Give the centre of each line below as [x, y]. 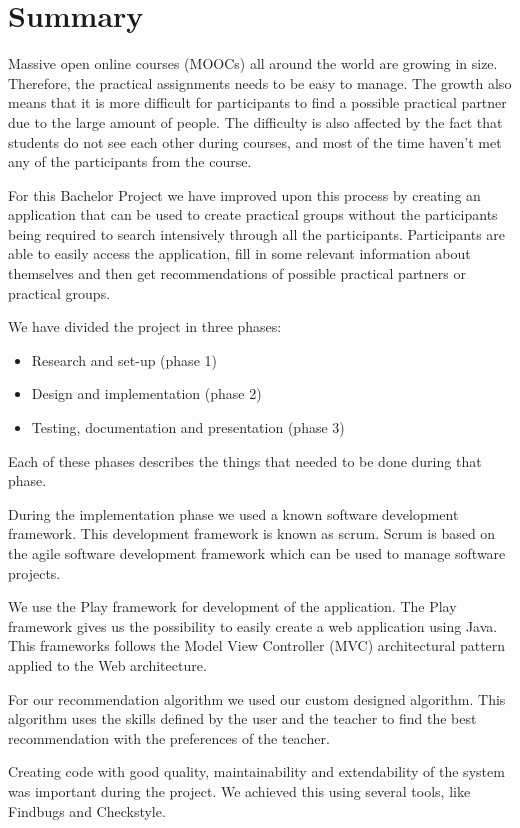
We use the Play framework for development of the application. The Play [232, 606]
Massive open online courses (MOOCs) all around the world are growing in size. [253, 63]
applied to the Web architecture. [107, 664]
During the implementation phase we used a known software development [233, 513]
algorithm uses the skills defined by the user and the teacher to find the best [242, 718]
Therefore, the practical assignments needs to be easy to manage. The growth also [260, 82]
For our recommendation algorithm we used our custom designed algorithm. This [257, 698]
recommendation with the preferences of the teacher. [169, 737]
